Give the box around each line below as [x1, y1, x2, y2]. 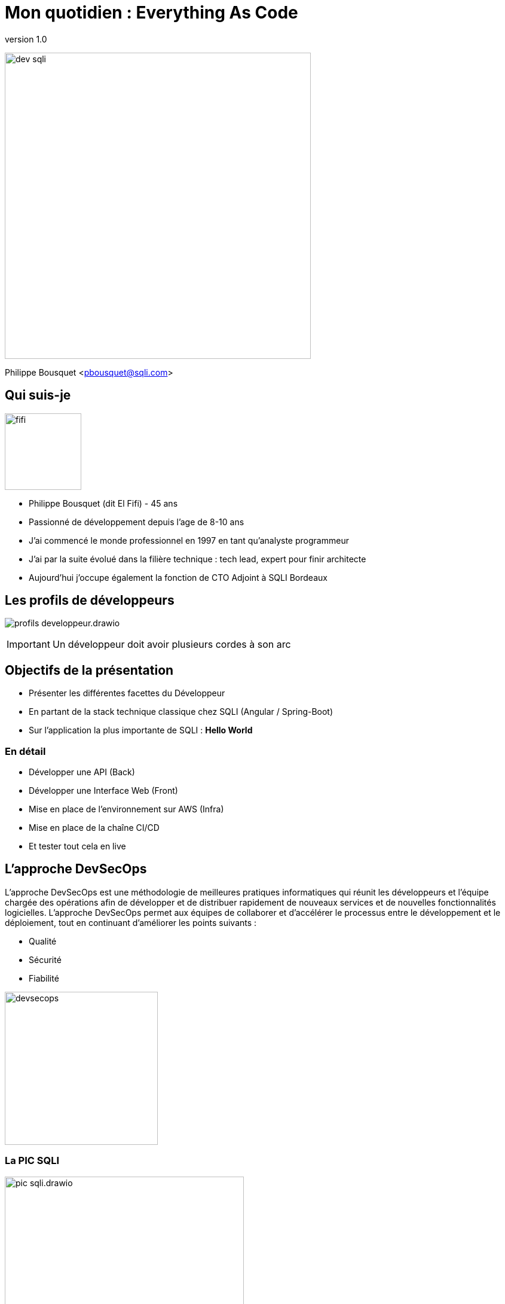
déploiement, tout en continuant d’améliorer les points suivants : [5, 917, 257, 928]
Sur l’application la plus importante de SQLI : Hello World [29, 725, 253, 736]
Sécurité [29, 954, 62, 965]
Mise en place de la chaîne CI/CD [29, 822, 160, 833]
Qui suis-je [5, 388, 71, 403]
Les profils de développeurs [5, 593, 175, 608]
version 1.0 [5, 33, 47, 44]
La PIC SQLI [5, 1154, 60, 1167]
